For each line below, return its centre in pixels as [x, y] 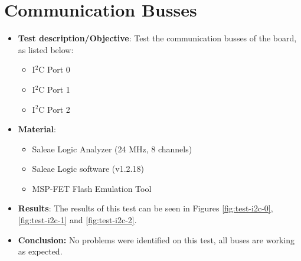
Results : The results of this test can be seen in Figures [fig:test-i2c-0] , [145, 208]
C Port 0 [54, 69]
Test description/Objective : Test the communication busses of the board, [157, 38]
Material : [37, 129]
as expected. [40, 251]
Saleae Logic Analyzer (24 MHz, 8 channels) [112, 149]
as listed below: [46, 49]
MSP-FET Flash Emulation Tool [92, 188]
